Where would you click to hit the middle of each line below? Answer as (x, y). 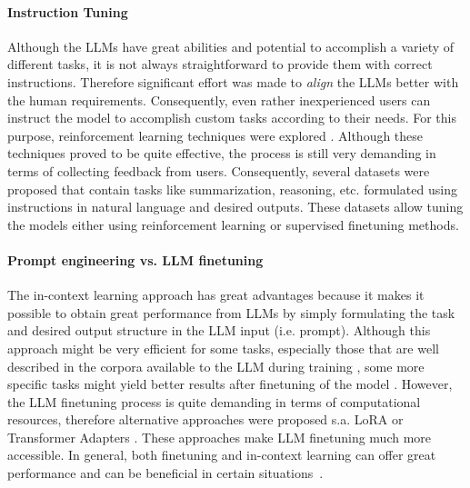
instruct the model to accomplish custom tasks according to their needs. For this (232, 118)
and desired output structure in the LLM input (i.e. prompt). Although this (219, 330)
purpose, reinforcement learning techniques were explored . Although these (215, 135)
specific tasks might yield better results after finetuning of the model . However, (230, 384)
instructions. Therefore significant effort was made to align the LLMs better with (233, 81)
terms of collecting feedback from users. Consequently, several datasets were (219, 170)
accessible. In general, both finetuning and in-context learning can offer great (222, 455)
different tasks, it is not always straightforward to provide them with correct (220, 64)
